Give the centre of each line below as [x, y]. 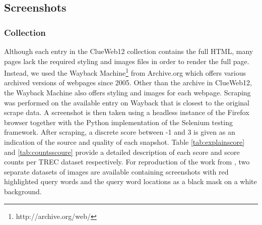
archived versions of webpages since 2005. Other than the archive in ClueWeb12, [128, 82]
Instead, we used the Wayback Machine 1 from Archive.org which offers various [125, 72]
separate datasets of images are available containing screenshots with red [116, 171]
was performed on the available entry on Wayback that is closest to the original [127, 102]
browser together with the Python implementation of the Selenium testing [118, 122]
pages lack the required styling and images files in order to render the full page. [127, 61]
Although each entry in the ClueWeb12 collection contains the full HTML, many [129, 51]
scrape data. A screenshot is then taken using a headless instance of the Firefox [127, 112]
